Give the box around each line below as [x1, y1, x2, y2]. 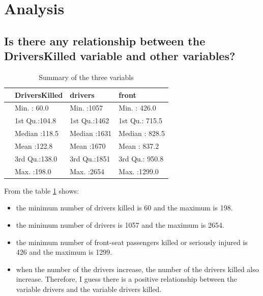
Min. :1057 [70, 102, 103, 113]
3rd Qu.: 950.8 [119, 153, 164, 164]
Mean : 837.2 [119, 140, 159, 151]
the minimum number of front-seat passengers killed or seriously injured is [16, 236, 248, 247]
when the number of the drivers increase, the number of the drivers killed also [16, 263, 259, 274]
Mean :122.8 [15, 140, 53, 151]
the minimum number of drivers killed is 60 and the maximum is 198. [16, 202, 233, 213]
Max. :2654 [70, 166, 104, 176]
